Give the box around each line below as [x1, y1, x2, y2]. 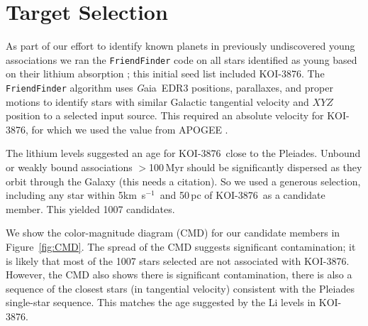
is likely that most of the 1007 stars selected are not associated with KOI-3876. [6, 253, 350, 268]
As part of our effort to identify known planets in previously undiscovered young [6, 38, 355, 53]
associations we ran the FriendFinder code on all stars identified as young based [6, 52, 357, 67]
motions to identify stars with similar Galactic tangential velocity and [6, 94, 309, 109]
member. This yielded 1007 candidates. [6, 201, 175, 216]
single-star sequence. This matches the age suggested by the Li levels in [6, 295, 316, 310]
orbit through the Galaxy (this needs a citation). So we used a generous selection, [6, 173, 361, 188]
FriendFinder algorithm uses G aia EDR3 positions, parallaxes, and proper [6, 80, 333, 94]
